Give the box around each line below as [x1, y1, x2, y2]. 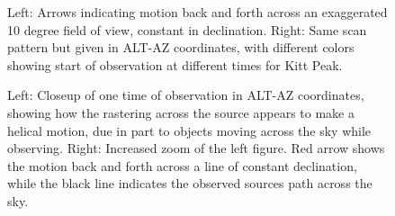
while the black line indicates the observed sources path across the [7, 174, 373, 193]
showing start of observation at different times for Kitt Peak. [7, 55, 343, 74]
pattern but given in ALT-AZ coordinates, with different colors [7, 38, 355, 57]
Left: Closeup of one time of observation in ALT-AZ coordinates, [7, 85, 364, 104]
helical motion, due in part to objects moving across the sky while [7, 121, 372, 139]
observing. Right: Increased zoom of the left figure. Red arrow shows [7, 139, 385, 157]
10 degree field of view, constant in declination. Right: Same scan [7, 20, 367, 39]
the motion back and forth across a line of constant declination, [7, 156, 357, 175]
